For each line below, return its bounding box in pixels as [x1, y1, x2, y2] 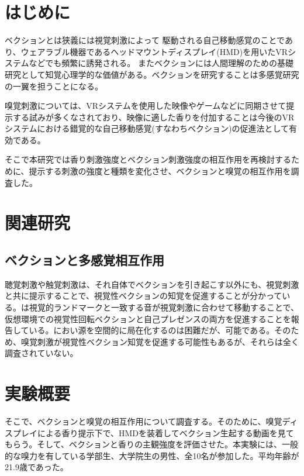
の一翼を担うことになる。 [5, 80, 103, 92]
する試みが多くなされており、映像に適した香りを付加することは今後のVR [12, 111, 295, 123]
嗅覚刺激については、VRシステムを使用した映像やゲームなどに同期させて [5, 99, 286, 112]
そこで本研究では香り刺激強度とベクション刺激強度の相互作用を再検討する [5, 153, 291, 165]
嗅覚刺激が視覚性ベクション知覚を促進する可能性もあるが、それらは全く [20, 335, 299, 347]
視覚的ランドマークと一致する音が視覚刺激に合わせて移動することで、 [29, 301, 299, 313]
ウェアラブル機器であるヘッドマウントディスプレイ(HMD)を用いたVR [20, 45, 288, 57]
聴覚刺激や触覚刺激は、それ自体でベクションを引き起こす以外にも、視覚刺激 [5, 278, 299, 290]
